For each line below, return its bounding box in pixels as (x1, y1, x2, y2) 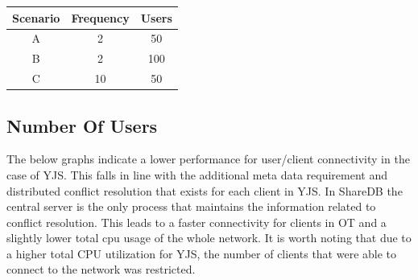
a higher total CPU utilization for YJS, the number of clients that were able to (6, 245, 397, 261)
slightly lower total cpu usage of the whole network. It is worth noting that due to (6, 229, 412, 246)
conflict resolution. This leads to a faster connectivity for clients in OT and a (6, 213, 387, 230)
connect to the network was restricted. (6, 261, 196, 278)
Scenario (12, 9, 60, 26)
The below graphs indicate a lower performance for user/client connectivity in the (6, 150, 410, 167)
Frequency (71, 9, 130, 26)
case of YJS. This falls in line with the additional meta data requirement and (6, 166, 388, 183)
